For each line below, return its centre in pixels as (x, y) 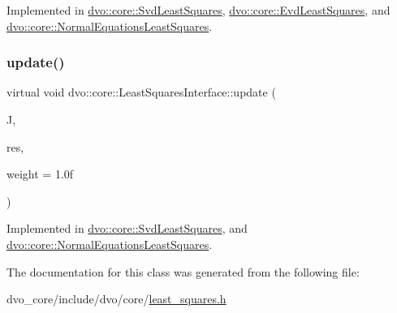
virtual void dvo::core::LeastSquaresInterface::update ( (141, 92)
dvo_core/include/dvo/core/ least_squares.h (117, 299)
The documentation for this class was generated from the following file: (183, 271)
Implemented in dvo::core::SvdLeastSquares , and (127, 228)
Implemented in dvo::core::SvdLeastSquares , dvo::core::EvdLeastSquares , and (198, 10)
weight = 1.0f (40, 174)
